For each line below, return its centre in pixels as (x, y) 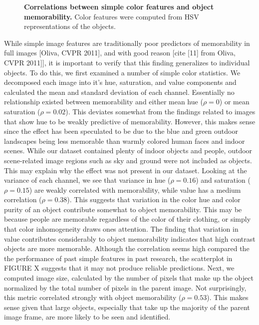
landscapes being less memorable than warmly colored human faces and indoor (125, 141)
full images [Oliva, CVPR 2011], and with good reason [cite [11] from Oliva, (120, 53)
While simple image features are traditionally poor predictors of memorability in (127, 43)
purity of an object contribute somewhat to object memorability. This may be (123, 209)
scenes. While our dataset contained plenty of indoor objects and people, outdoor (128, 151)
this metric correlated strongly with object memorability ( (93, 297)
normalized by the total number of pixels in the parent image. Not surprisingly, (125, 287)
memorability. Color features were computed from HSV (112, 16)
